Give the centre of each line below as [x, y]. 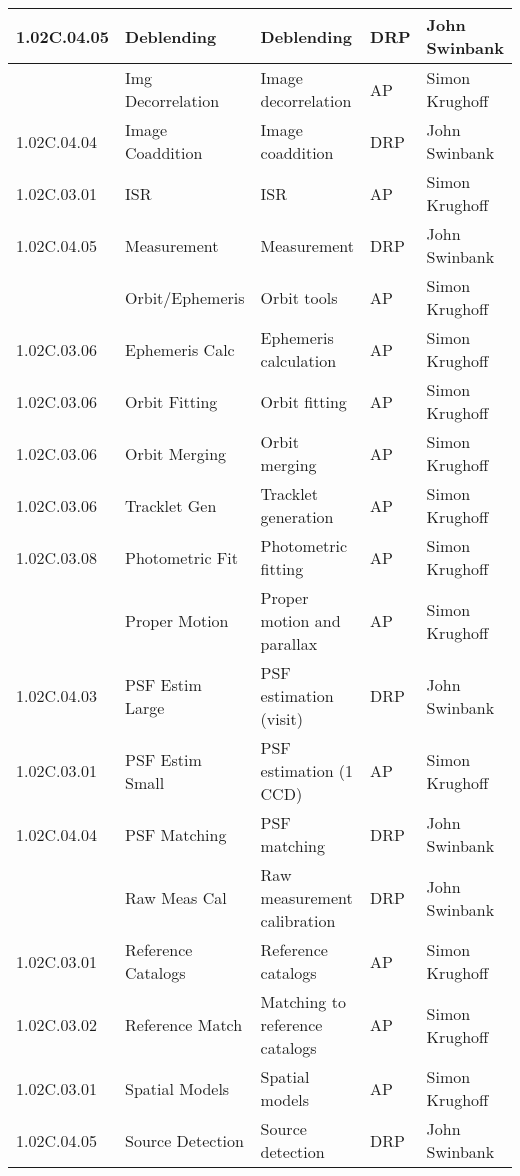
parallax [289, 643]
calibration [298, 920]
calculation [298, 360]
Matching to [303, 1001]
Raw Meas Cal [176, 897]
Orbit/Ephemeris [185, 297]
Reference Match [184, 1024]
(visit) [281, 718]
